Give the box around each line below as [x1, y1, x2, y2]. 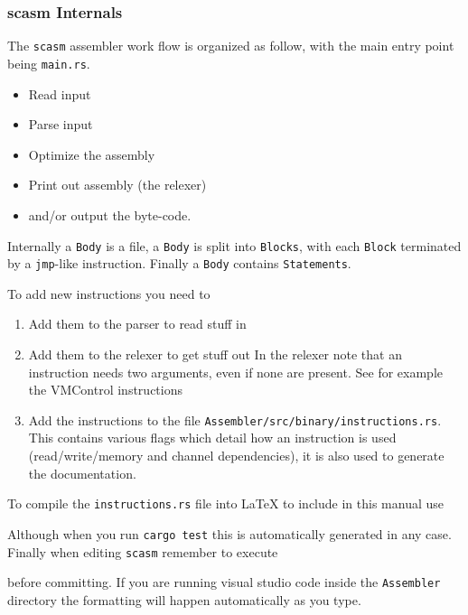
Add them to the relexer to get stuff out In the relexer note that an [28, 345, 402, 363]
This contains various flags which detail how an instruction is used [28, 428, 397, 447]
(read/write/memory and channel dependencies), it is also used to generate [28, 446, 445, 465]
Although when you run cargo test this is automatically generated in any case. [7, 524, 452, 543]
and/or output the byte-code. [28, 205, 192, 224]
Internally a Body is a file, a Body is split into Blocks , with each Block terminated [7, 236, 462, 255]
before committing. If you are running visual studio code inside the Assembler [7, 573, 441, 592]
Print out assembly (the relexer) [28, 175, 207, 194]
